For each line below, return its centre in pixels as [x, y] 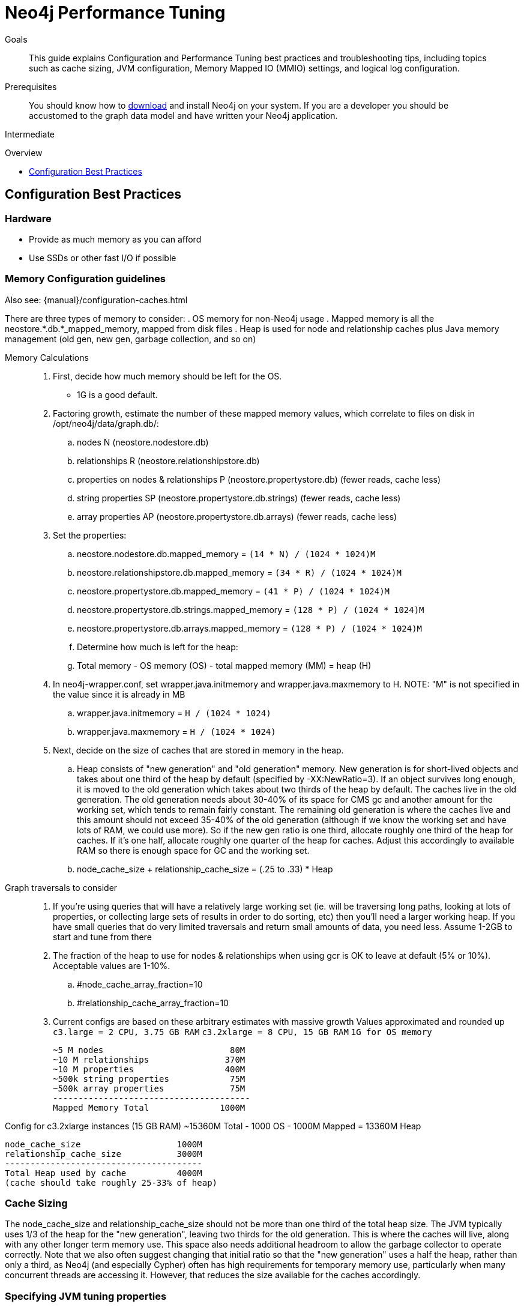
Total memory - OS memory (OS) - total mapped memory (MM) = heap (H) [224, 665]
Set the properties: [90, 535]
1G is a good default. [117, 394]
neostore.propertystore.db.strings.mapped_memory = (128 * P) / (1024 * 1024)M [251, 609]
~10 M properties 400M [149, 1069]
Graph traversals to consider [61, 887]
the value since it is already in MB [119, 694]
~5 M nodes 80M [149, 1050]
